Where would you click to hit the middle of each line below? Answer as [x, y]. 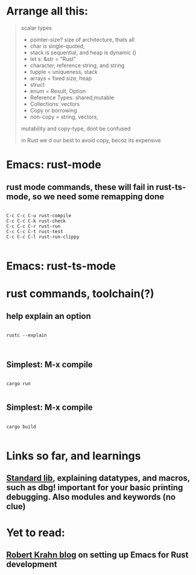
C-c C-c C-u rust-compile [39, 215]
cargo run [19, 383]
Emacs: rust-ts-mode [61, 266]
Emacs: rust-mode [54, 165]
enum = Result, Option [58, 91]
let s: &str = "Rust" [53, 59]
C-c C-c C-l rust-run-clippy [43, 237]
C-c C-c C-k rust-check [36, 221]
